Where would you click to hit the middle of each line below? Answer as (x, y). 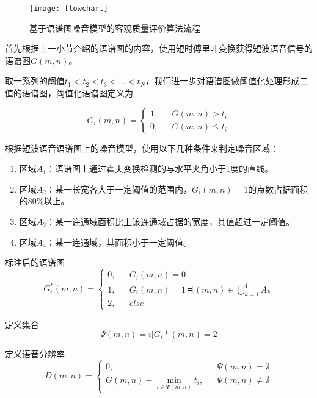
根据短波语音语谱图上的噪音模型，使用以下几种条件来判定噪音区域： (142, 148)
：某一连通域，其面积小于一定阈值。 (119, 242)
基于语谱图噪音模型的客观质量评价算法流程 (115, 28)
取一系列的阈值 (35, 81)
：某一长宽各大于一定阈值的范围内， (119, 189)
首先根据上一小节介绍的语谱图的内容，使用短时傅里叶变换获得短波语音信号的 (159, 48)
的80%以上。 (44, 201)
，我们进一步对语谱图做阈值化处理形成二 (227, 81)
